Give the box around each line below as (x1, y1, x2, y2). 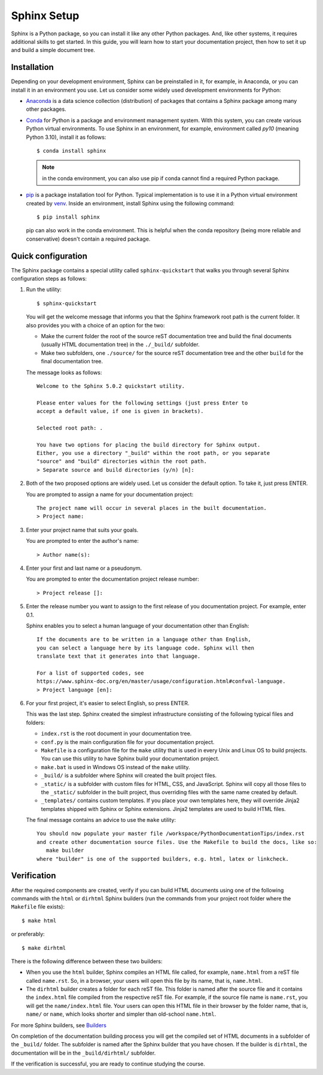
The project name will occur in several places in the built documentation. (36, 505, 267, 511)
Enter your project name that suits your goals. (26, 526, 139, 533)
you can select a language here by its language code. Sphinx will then (36, 644, 254, 651)
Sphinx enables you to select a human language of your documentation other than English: (26, 622, 249, 629)
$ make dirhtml (22, 945, 66, 951)
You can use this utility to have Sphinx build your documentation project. (41, 755, 220, 763)
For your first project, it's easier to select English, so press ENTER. (26, 700, 190, 707)
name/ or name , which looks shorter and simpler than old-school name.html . (26, 1010, 217, 1018)
